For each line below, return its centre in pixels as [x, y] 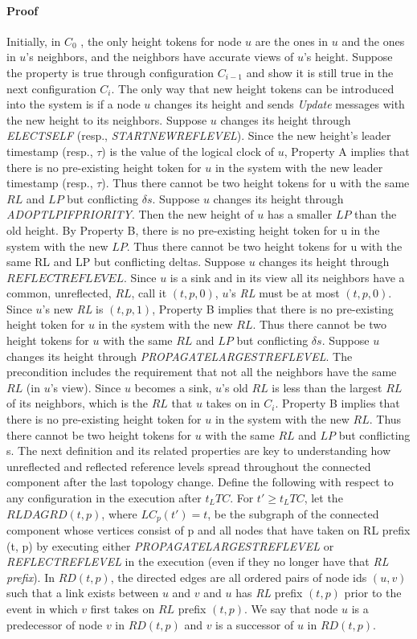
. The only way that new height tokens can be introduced [253, 88]
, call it [149, 293]
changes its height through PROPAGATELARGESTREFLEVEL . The [180, 356]
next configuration [51, 88]
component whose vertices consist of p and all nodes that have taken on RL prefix [208, 530]
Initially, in [34, 41]
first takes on [123, 609]
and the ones [373, 41]
